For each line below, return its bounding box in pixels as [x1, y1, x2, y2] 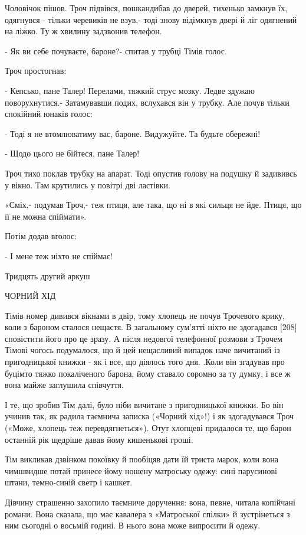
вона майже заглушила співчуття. [5, 379, 124, 391]
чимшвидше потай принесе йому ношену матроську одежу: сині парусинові [5, 464, 277, 477]
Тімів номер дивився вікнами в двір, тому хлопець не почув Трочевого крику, [5, 309, 285, 321]
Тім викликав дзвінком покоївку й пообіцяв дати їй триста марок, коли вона [5, 453, 278, 465]
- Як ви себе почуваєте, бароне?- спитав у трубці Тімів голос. [5, 44, 227, 57]
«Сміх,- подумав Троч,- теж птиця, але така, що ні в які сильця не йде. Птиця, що [5, 198, 302, 211]
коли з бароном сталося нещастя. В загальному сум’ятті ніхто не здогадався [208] [5, 321, 297, 333]
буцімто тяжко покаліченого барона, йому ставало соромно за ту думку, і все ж [5, 367, 291, 379]
